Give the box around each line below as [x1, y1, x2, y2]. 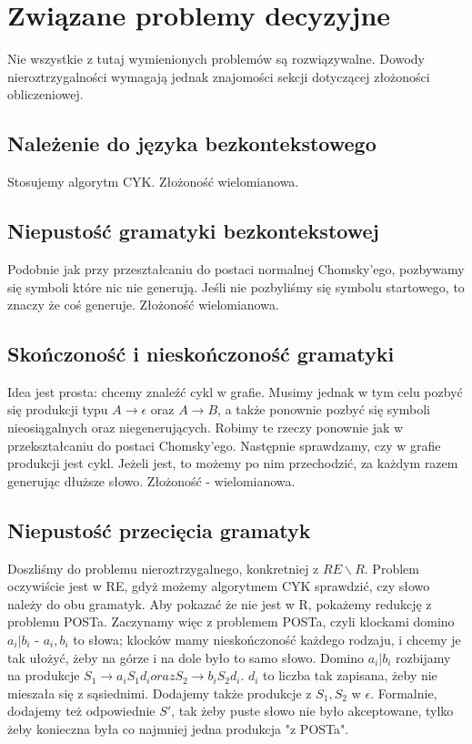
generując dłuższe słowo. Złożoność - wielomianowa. [7, 471, 296, 490]
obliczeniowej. [7, 85, 84, 104]
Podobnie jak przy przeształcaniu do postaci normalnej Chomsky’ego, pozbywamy [7, 259, 465, 278]
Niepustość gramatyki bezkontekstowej [7, 217, 379, 245]
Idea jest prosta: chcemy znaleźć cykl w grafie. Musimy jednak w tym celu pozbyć [7, 382, 463, 401]
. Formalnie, [370, 683, 437, 702]
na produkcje [7, 666, 80, 685]
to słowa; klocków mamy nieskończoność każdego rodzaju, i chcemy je [73, 630, 461, 649]
